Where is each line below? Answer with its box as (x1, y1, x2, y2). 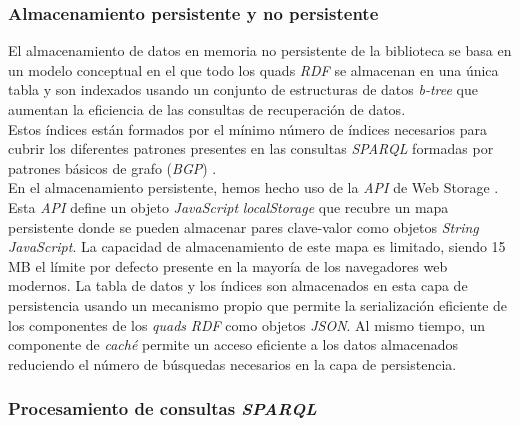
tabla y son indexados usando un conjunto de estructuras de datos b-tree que (8, 79, 478, 100)
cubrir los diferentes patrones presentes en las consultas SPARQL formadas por (8, 138, 494, 159)
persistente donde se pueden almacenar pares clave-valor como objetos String (8, 216, 479, 237)
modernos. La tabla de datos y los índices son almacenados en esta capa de (8, 275, 468, 296)
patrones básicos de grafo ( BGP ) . (8, 157, 217, 178)
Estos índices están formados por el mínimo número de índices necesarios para (8, 118, 487, 139)
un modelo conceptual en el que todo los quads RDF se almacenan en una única (8, 59, 499, 80)
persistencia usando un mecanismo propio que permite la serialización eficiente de (8, 294, 508, 315)
